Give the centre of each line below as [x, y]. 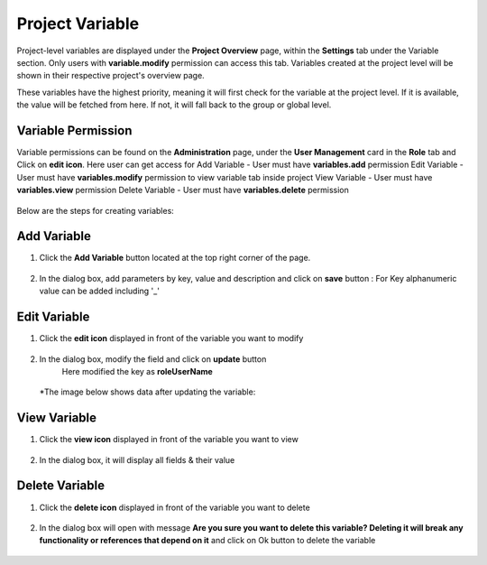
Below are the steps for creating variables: [96, 210]
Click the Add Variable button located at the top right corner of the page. [175, 258]
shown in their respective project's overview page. [110, 76]
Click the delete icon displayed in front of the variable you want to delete [175, 507]
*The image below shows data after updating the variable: [147, 392]
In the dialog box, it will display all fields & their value [137, 459]
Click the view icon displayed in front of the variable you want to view [169, 440]
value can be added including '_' [99, 291]
